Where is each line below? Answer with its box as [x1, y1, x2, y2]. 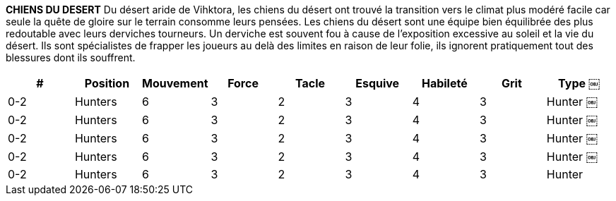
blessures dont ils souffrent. [6, 51, 136, 63]
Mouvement [142, 76, 208, 90]
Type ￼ [558, 76, 600, 90]
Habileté [421, 76, 468, 90]
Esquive [355, 76, 400, 90]
